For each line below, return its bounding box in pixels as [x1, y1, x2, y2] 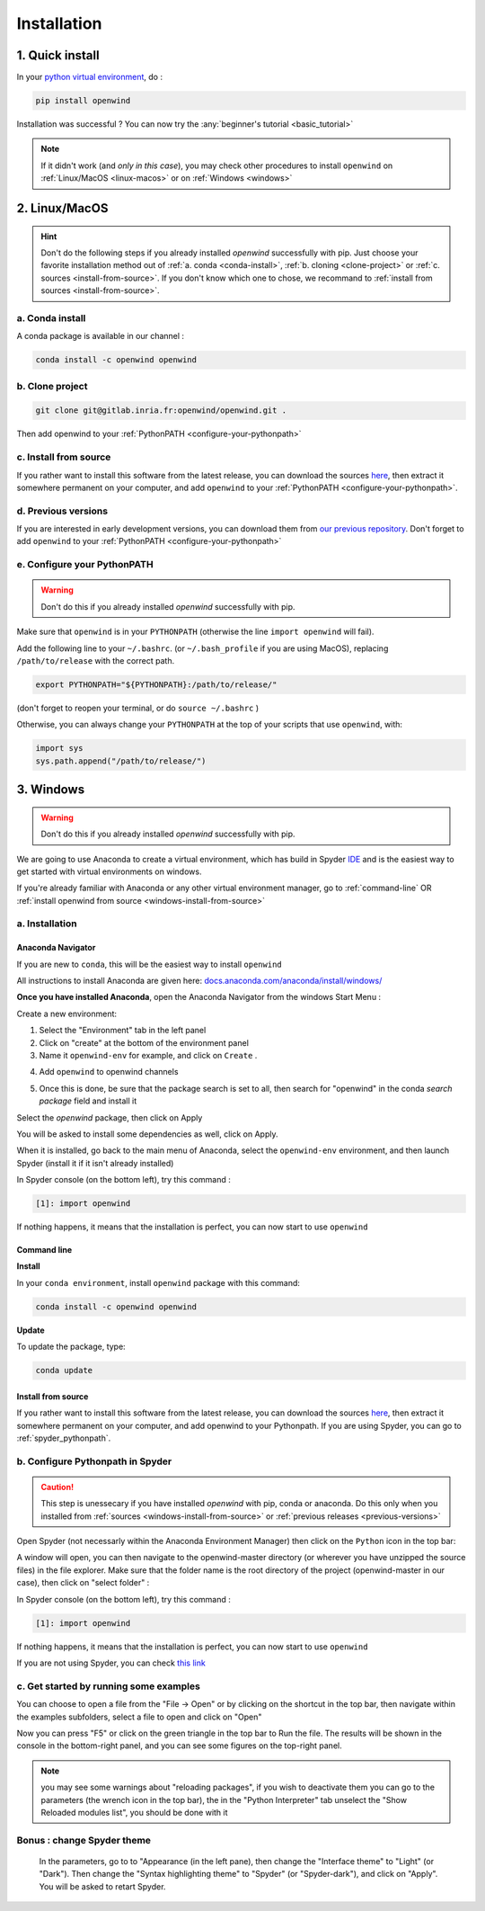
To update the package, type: [16, 1341, 126, 1353]
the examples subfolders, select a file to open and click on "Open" [16, 1711, 262, 1722]
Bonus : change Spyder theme [16, 1834, 152, 1846]
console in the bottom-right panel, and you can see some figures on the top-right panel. [16, 1740, 342, 1751]
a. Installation [16, 917, 77, 930]
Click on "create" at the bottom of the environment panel [39, 1037, 249, 1048]
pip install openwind [35, 95, 131, 106]
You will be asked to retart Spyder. [39, 1880, 166, 1892]
